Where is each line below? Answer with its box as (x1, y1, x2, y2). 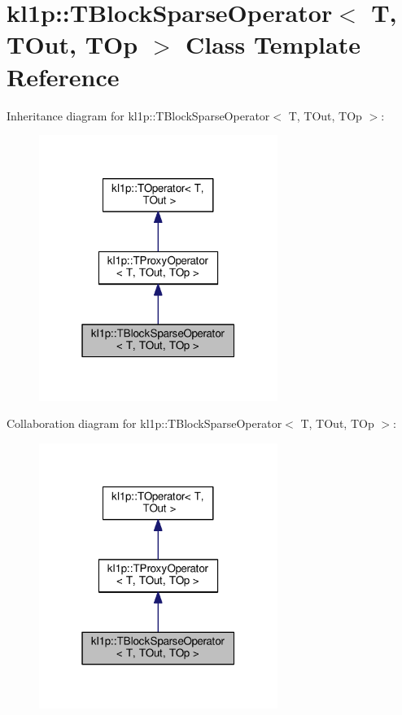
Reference (7, 59, 120, 93)
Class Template (185, 28, 360, 61)
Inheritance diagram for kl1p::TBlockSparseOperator (7, 107, 270, 124)
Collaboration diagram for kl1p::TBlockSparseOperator (7, 415, 282, 432)
